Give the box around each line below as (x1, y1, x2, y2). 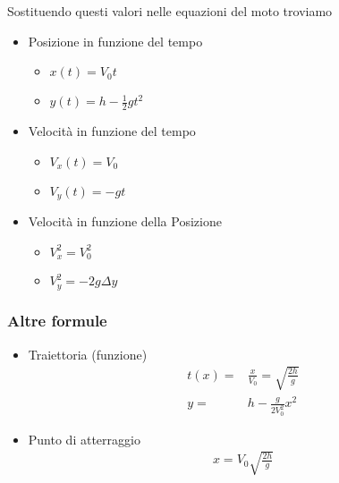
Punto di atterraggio (28, 429, 140, 448)
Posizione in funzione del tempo (28, 31, 203, 50)
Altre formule (7, 309, 107, 332)
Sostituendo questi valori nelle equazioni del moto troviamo (7, 2, 333, 20)
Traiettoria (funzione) (28, 344, 148, 363)
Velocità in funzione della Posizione (28, 212, 222, 231)
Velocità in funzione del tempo (28, 122, 196, 140)
